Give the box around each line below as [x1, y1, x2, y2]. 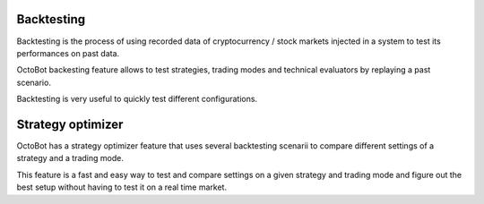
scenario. [16, 77, 51, 88]
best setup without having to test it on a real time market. [16, 182, 228, 192]
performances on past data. [16, 47, 120, 58]
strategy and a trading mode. [16, 153, 125, 164]
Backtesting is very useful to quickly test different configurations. [16, 94, 258, 105]
